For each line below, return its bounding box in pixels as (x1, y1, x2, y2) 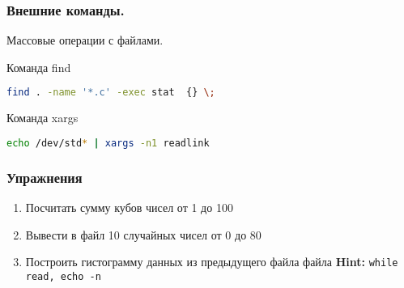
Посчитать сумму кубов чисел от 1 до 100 (25, 198, 233, 215)
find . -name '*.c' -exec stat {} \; (6, 87, 215, 99)
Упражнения (6, 167, 83, 187)
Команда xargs (6, 109, 79, 126)
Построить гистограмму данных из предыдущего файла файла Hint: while (25, 253, 398, 270)
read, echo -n (25, 270, 101, 282)
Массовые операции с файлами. (6, 32, 164, 49)
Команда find (6, 58, 71, 75)
